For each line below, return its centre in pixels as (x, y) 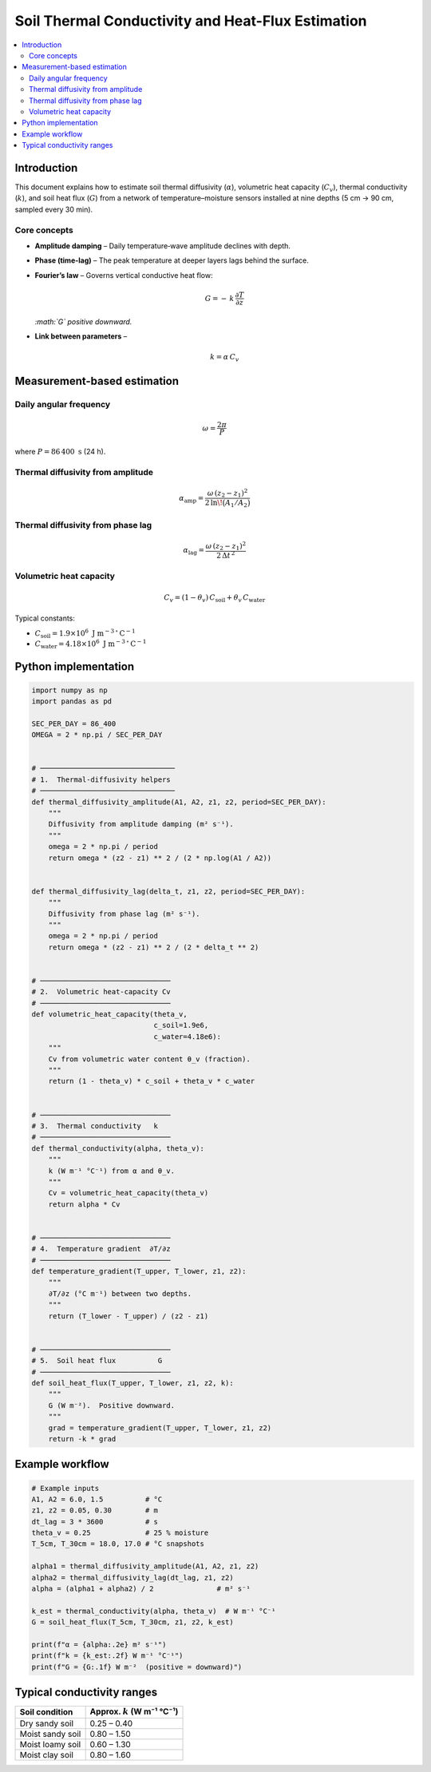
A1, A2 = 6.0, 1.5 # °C (97, 1499)
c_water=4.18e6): (187, 1037)
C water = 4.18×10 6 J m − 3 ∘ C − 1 (91, 644)
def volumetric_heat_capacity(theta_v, (109, 1015)
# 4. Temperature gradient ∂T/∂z (101, 1249)
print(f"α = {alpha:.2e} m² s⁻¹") (99, 1644)
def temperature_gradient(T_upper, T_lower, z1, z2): (139, 1271)
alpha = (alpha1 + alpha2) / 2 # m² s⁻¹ (141, 1589)
